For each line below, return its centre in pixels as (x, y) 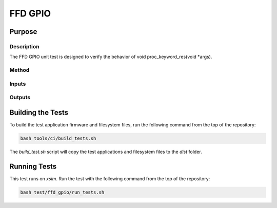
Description (24, 46)
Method (19, 70)
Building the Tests (39, 112)
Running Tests (33, 166)
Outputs (20, 98)
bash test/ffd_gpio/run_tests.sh (62, 192)
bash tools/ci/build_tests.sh (58, 138)
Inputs (18, 84)
